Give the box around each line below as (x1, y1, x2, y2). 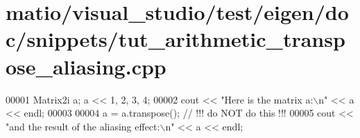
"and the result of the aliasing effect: (6, 119, 160, 133)
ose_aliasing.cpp (6, 52, 166, 80)
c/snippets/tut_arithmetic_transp (6, 25, 345, 53)
